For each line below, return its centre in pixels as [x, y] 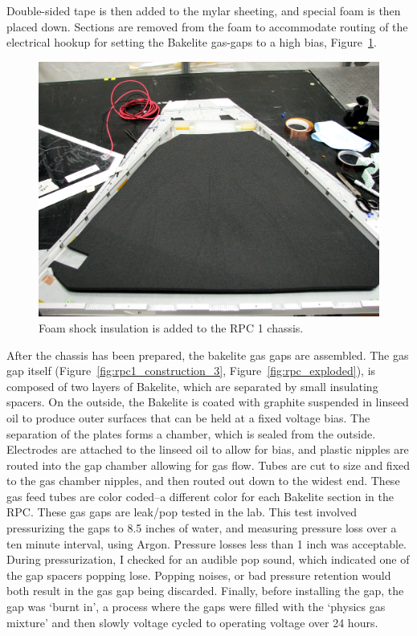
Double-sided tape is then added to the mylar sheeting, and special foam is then [204, 10]
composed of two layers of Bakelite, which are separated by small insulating [192, 386]
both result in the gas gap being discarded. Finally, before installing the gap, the [205, 591]
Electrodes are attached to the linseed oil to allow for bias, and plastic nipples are [208, 449]
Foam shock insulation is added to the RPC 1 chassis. [171, 327]
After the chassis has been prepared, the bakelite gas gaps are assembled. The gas [208, 355]
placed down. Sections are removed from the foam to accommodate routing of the [207, 26]
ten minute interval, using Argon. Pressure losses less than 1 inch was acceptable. [206, 543]
